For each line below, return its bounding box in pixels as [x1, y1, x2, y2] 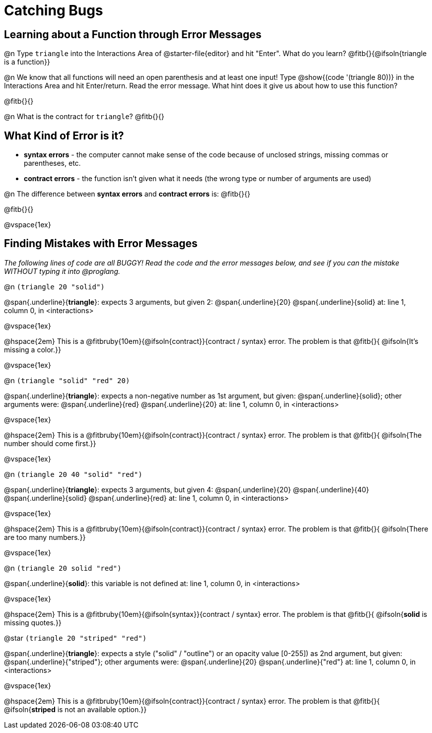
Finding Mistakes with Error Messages [4, 237, 198, 250]
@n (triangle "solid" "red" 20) [4, 376, 130, 385]
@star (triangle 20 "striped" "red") [4, 633, 147, 642]
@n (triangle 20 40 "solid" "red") [4, 469, 143, 478]
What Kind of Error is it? [4, 129, 124, 142]
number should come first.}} [4, 439, 96, 448]
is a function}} [4, 58, 50, 67]
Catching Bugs [4, 2, 103, 19]
